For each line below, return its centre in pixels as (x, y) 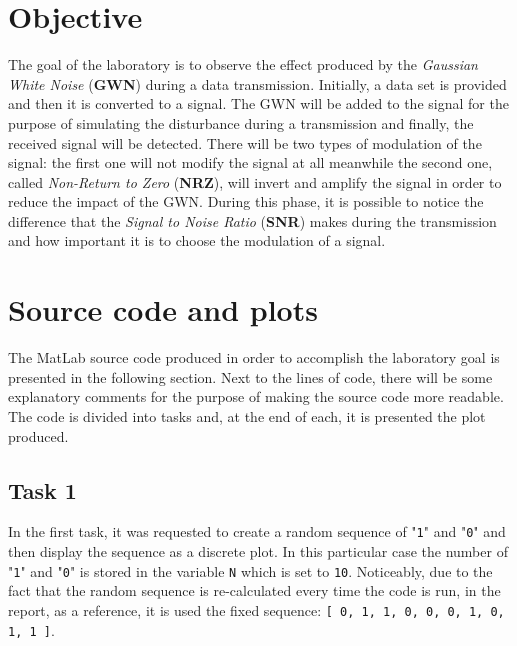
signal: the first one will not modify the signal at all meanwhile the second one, (250, 162)
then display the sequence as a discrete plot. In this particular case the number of (258, 551)
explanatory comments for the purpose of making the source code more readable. (256, 396)
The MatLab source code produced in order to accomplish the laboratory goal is (254, 357)
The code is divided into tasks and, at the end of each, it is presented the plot (247, 415)
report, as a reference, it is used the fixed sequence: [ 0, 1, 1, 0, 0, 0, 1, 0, (256, 609)
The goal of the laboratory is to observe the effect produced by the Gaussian (243, 64)
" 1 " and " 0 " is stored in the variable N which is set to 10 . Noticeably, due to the (250, 570)
